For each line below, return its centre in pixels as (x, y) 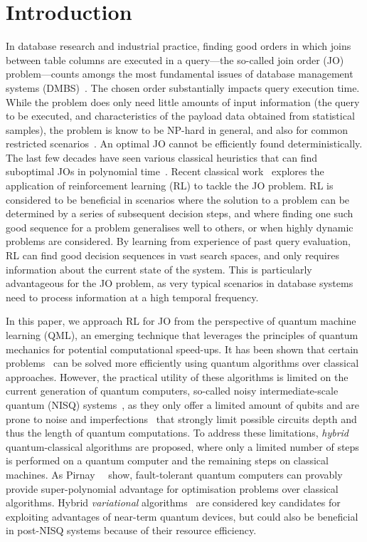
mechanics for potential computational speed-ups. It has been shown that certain (182, 349)
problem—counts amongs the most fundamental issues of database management (180, 74)
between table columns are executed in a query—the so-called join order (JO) (175, 59)
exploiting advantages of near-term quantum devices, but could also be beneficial (182, 516)
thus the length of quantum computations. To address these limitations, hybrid (177, 433)
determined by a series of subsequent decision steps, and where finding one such (180, 213)
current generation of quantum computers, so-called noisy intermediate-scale (172, 391)
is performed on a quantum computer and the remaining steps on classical (167, 460)
